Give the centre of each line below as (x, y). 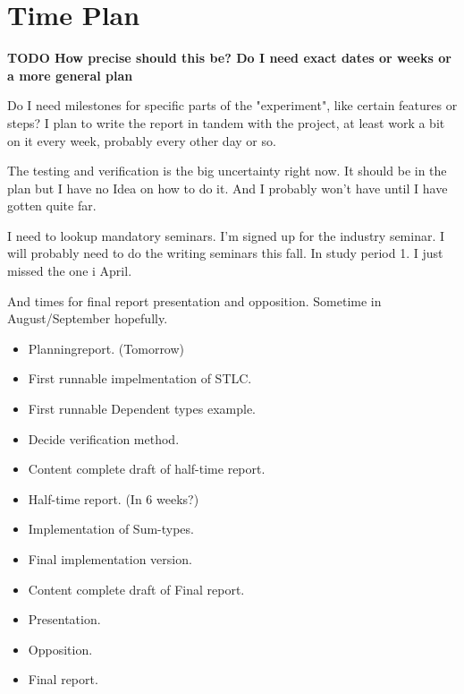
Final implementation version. (110, 559)
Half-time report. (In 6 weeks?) (114, 498)
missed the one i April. (70, 271)
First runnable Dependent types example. (142, 409)
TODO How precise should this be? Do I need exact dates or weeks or (229, 58)
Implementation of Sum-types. (111, 529)
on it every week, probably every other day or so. (142, 140)
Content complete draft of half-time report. (147, 469)
